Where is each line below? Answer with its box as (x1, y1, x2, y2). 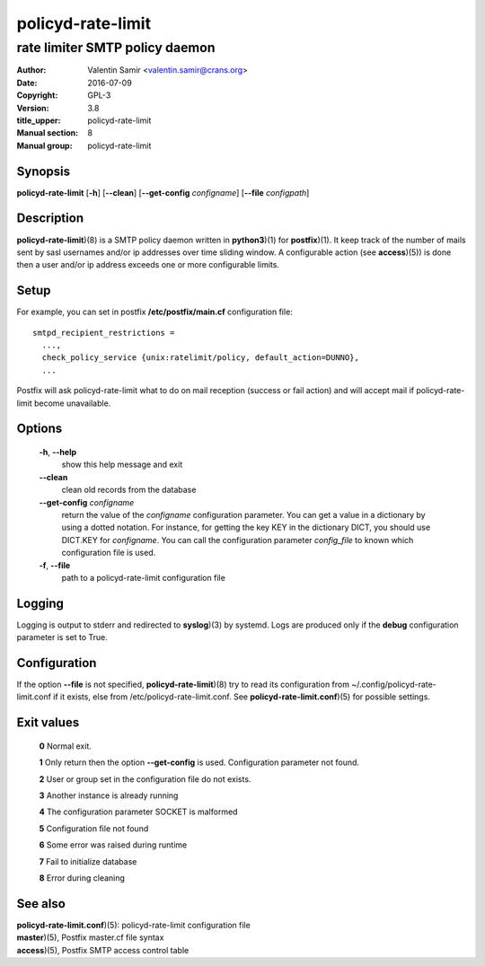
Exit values (16, 715, 80, 731)
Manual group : (16, 140, 73, 151)
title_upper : (16, 115, 61, 126)
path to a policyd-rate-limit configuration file (61, 572, 226, 583)
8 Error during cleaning (39, 873, 126, 883)
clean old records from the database (61, 485, 197, 496)
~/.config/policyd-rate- (351, 679, 437, 690)
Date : (16, 77, 38, 88)
